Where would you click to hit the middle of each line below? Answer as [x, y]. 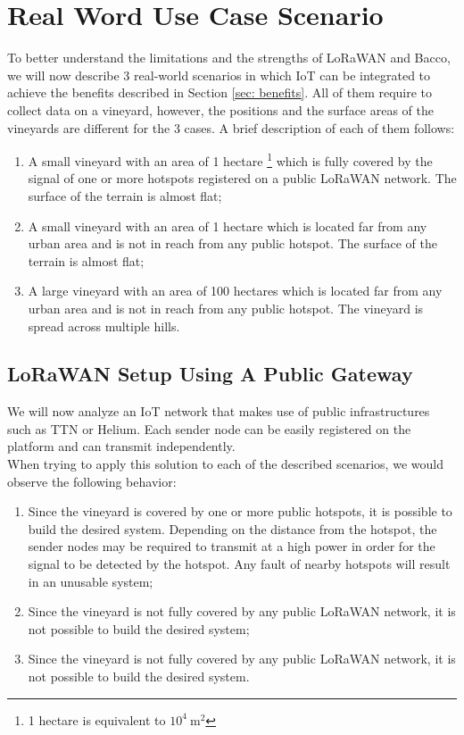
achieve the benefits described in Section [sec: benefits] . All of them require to [220, 92]
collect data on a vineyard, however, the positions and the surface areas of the [221, 109]
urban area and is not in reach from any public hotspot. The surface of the [232, 243]
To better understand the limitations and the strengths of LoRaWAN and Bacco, [229, 58]
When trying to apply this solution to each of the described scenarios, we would [225, 464]
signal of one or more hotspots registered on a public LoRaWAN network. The [242, 178]
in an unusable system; [91, 581]
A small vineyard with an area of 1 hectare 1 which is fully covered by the [230, 159]
